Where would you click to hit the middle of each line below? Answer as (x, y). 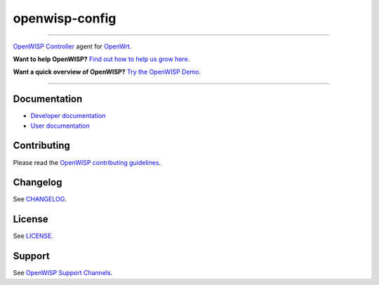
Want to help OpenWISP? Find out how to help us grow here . (101, 59)
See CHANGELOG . (40, 199)
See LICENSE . (33, 236)
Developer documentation (68, 116)
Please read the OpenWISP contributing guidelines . (87, 162)
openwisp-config (65, 18)
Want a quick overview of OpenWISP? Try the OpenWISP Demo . (107, 72)
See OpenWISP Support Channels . (63, 273)
